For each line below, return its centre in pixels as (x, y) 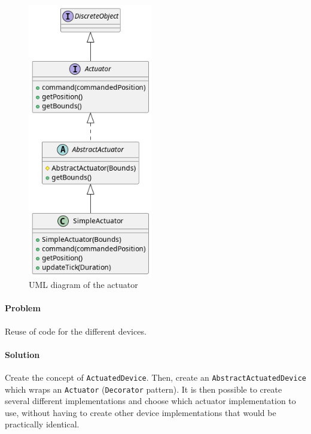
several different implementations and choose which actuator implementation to (150, 401)
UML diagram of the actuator (83, 285)
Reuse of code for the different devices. (76, 331)
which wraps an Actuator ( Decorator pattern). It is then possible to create (144, 389)
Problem (23, 308)
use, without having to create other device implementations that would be (141, 412)
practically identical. (42, 424)
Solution (22, 354)
